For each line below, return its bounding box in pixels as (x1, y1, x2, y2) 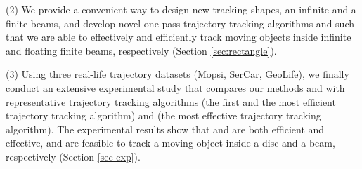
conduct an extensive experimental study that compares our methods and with (6, 80, 345, 95)
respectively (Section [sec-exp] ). (6, 149, 141, 163)
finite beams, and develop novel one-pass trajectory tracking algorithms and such (6, 15, 354, 30)
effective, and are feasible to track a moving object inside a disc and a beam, (6, 135, 335, 150)
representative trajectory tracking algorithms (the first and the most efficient (6, 94, 336, 109)
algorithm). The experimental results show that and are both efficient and (6, 121, 325, 136)
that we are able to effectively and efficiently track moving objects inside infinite (6, 29, 351, 44)
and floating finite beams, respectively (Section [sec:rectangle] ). (6, 43, 277, 58)
